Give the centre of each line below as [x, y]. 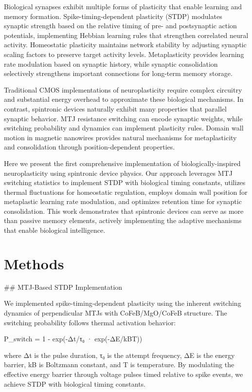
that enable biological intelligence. [55, 230]
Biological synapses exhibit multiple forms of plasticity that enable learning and [123, 6]
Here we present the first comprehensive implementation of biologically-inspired [122, 163]
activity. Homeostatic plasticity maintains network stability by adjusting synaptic [125, 45]
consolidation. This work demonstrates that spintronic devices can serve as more [124, 211]
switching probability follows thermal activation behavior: [90, 322]
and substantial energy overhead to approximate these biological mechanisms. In [124, 99]
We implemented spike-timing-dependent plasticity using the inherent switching [123, 303]
